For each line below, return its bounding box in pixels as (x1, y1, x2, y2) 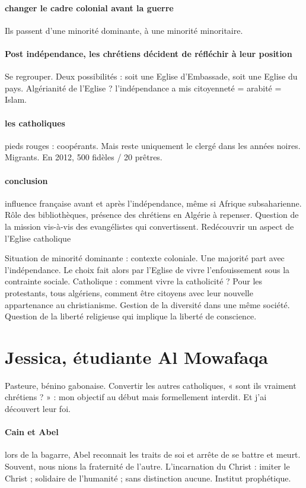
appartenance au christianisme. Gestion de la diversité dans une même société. (5, 298, 290, 310)
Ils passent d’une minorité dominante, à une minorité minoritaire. (5, 24, 243, 36)
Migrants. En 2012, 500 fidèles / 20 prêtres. (5, 151, 162, 163)
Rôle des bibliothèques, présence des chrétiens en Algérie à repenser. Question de (5, 208, 299, 221)
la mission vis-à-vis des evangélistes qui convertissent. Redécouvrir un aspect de (5, 220, 294, 232)
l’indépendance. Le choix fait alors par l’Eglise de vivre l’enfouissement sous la (5, 263, 290, 275)
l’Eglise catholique (5, 232, 71, 244)
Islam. (5, 93, 27, 106)
